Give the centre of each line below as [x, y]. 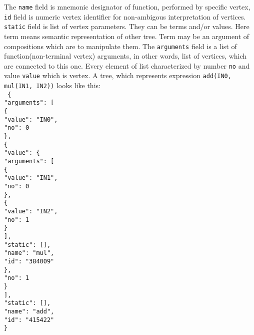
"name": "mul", [29, 253]
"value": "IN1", [31, 178]
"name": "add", [29, 311]
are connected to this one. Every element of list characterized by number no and [127, 65]
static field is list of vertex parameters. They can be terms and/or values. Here [127, 26]
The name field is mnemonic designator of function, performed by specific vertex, [127, 7]
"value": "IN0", [31, 119]
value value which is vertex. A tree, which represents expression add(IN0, [118, 75]
